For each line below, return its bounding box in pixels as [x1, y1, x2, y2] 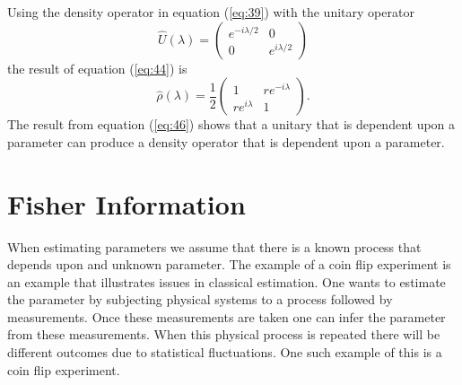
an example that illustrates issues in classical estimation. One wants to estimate [7, 272, 446, 291]
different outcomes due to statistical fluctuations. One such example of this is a [7, 343, 442, 362]
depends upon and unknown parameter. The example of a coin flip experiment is [7, 255, 451, 274]
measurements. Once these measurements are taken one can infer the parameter [7, 307, 446, 326]
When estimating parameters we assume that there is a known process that [7, 237, 422, 256]
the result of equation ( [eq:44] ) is [7, 58, 187, 77]
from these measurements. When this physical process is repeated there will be [7, 325, 440, 344]
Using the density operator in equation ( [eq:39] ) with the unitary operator [7, 3, 414, 21]
